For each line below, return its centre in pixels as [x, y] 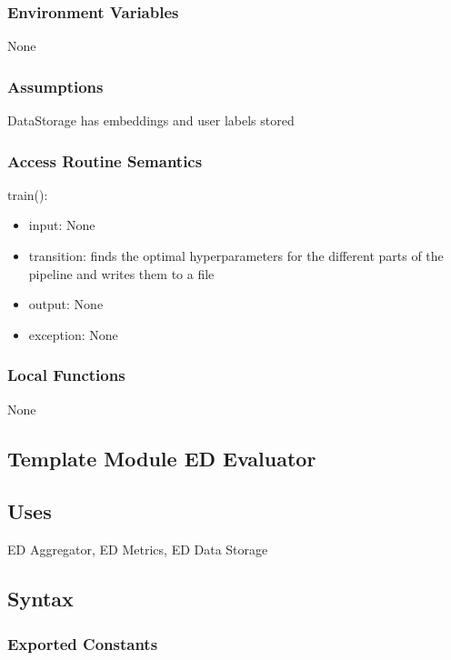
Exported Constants [83, 643]
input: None [62, 225]
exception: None [73, 334]
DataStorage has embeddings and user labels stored [151, 120]
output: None [66, 304]
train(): [28, 194]
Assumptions [55, 86]
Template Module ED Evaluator [162, 458]
